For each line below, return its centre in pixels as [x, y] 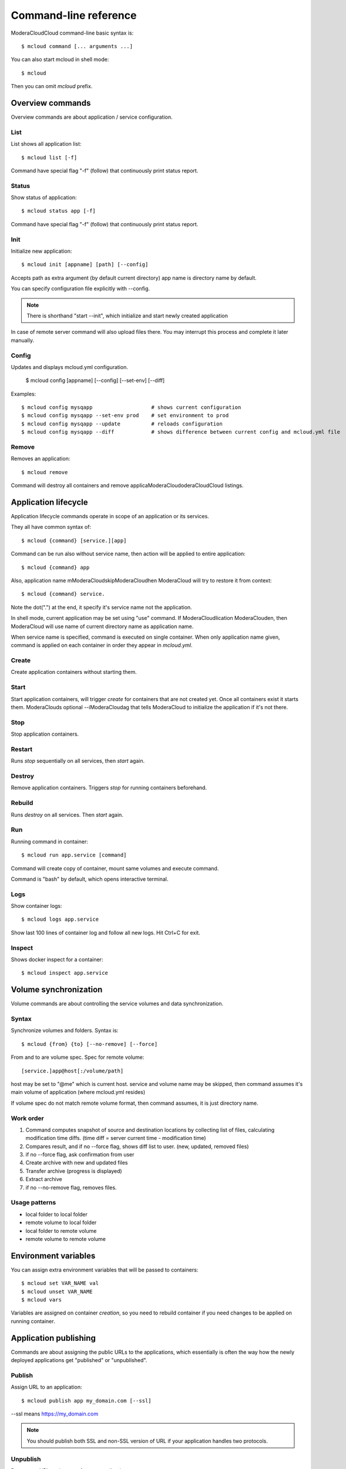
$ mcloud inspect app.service [65, 973]
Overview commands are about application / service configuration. [92, 117]
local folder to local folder [57, 1214]
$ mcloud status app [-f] [59, 211]
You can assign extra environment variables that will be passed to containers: [105, 1270]
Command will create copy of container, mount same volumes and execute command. [115, 868]
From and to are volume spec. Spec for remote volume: [78, 1057]
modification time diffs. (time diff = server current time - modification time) [116, 1138]
